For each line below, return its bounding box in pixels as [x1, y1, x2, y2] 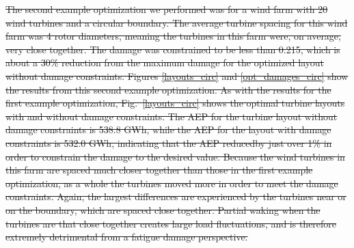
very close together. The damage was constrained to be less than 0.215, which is [5, 42, 340, 56]
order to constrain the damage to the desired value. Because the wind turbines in [5, 149, 345, 163]
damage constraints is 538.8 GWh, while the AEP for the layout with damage [5, 122, 331, 137]
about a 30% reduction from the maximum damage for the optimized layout [5, 55, 325, 70]
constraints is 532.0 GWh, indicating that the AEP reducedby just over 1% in [5, 135, 332, 150]
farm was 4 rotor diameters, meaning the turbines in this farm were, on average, [5, 29, 341, 43]
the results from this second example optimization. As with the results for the [5, 82, 331, 96]
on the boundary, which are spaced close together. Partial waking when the [5, 202, 321, 217]
